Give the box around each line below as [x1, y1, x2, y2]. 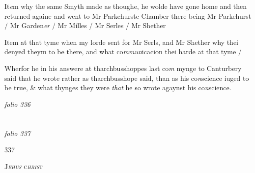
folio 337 [4, 128, 30, 138]
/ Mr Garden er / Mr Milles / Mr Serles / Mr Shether [4, 20, 166, 31]
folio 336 [4, 99, 30, 109]
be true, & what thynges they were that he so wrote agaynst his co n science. [4, 82, 231, 93]
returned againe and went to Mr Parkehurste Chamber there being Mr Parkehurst [4, 10, 252, 21]
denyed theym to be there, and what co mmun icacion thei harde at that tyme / [4, 46, 242, 57]
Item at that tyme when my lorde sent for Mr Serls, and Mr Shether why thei [4, 36, 238, 47]
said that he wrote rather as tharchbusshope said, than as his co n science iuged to [4, 72, 249, 83]
